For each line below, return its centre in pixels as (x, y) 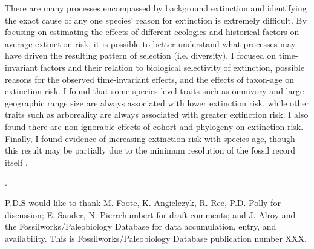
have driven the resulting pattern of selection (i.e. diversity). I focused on (141, 55)
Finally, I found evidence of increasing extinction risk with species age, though (150, 138)
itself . (16, 162)
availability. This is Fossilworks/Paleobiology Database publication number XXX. (156, 238)
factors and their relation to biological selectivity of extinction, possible (172, 67)
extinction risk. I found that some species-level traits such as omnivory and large (155, 91)
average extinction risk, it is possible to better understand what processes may (150, 43)
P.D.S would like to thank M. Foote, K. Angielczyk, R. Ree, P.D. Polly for (143, 202)
